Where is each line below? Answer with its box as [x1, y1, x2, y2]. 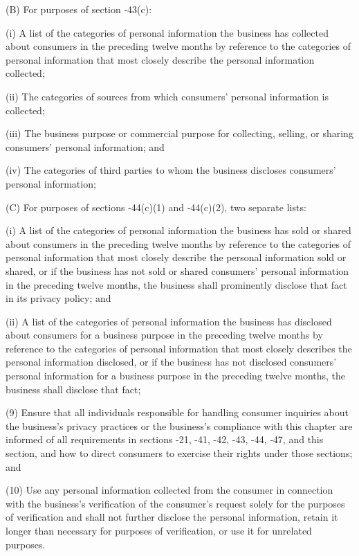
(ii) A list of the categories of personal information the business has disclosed [6, 314, 332, 328]
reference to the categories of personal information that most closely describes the [6, 341, 352, 355]
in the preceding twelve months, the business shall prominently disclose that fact [6, 277, 347, 292]
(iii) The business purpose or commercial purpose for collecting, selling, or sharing [6, 126, 353, 141]
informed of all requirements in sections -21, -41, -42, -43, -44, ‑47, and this [6, 432, 324, 447]
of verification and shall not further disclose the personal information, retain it [6, 510, 338, 524]
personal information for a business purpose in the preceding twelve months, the [6, 368, 346, 383]
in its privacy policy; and [6, 291, 111, 305]
